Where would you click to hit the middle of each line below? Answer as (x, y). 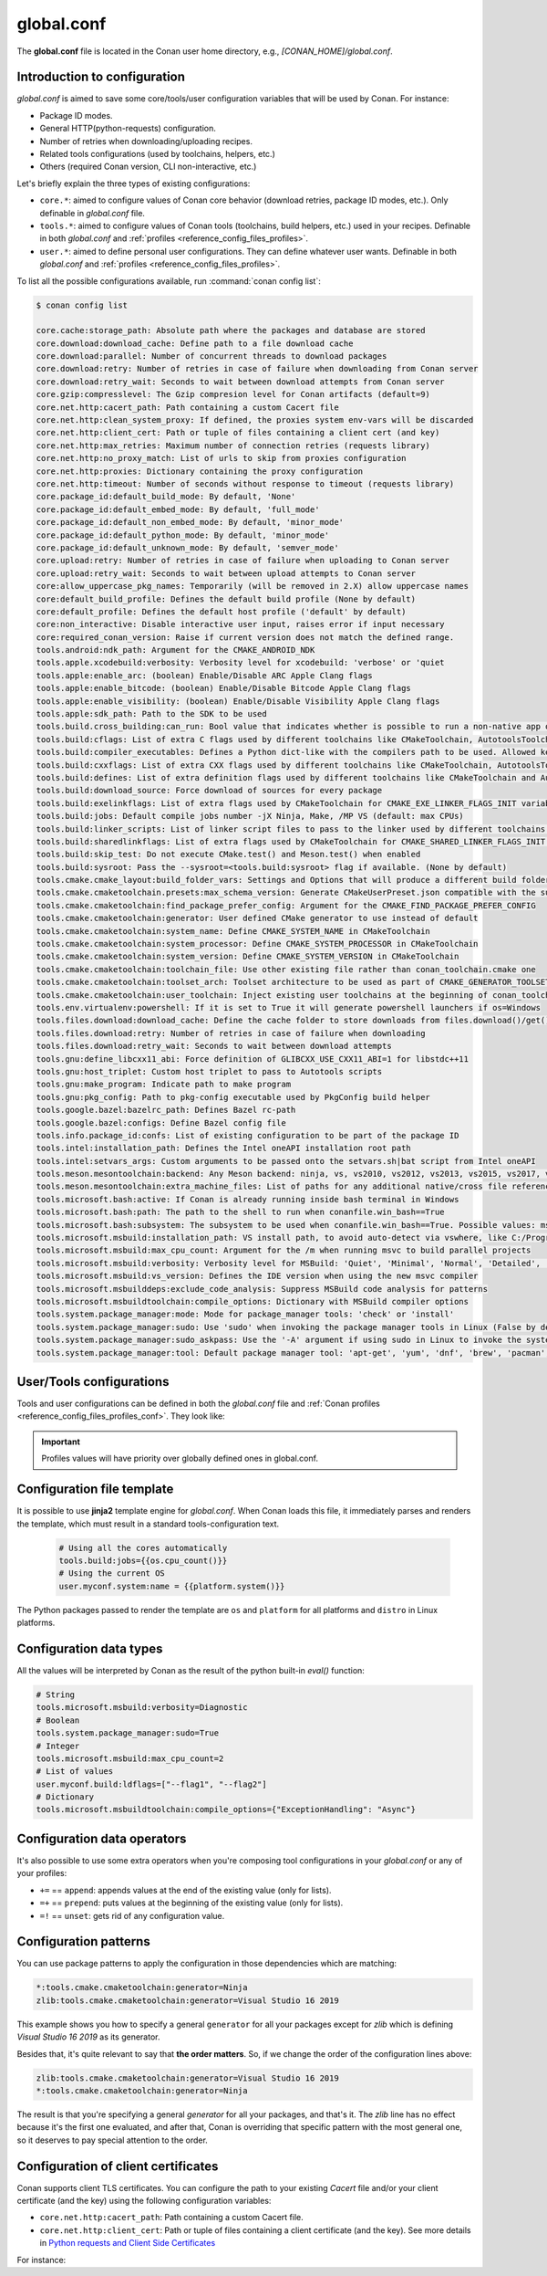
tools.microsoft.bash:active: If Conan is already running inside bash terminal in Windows (248, 1199)
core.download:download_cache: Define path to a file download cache (195, 343)
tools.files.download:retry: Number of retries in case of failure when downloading (231, 1033)
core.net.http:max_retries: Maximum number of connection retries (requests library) (233, 446)
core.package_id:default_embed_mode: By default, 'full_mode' (178, 509)
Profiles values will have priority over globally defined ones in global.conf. (180, 1458)
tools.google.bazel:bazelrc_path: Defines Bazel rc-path (166, 1110)
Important (61, 1442)
